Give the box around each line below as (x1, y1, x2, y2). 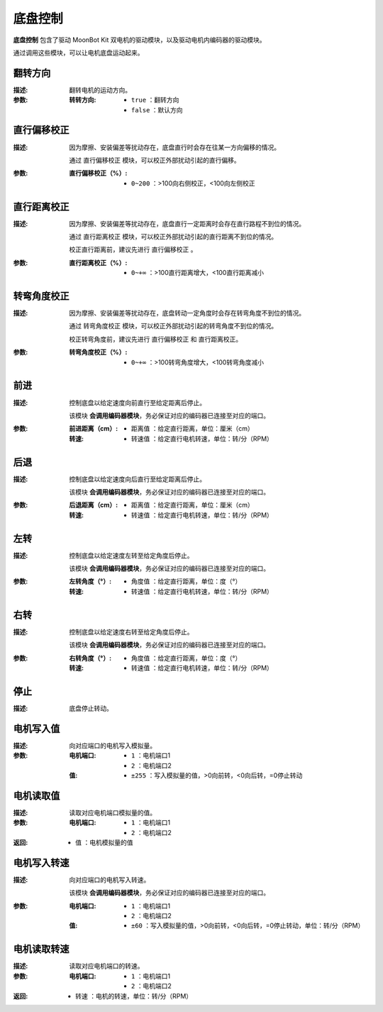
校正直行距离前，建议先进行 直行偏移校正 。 (69, 245, 197, 254)
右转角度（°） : (69, 654, 112, 662)
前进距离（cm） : (69, 424, 118, 433)
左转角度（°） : (69, 577, 112, 586)
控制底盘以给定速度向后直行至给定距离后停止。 (69, 475, 206, 483)
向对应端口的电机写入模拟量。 (69, 741, 156, 750)
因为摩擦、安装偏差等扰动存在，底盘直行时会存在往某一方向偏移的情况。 (69, 143, 280, 151)
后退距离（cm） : (69, 501, 118, 510)
